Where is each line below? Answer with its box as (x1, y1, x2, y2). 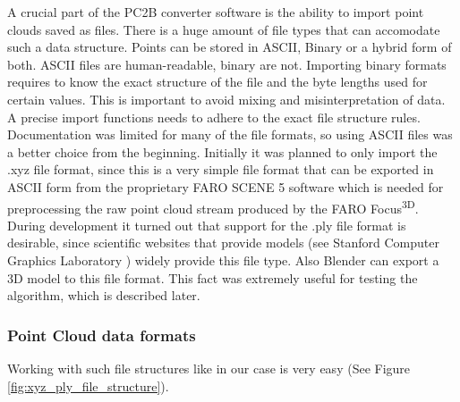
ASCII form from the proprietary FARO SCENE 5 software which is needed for (7, 177, 444, 196)
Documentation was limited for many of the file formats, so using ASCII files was (7, 125, 453, 144)
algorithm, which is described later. (7, 286, 200, 305)
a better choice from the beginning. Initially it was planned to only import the (7, 142, 438, 161)
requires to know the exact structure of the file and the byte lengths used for (7, 72, 428, 91)
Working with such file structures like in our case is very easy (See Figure (7, 358, 411, 377)
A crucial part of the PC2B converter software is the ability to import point (7, 3, 424, 21)
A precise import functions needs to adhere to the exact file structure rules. (7, 107, 421, 126)
